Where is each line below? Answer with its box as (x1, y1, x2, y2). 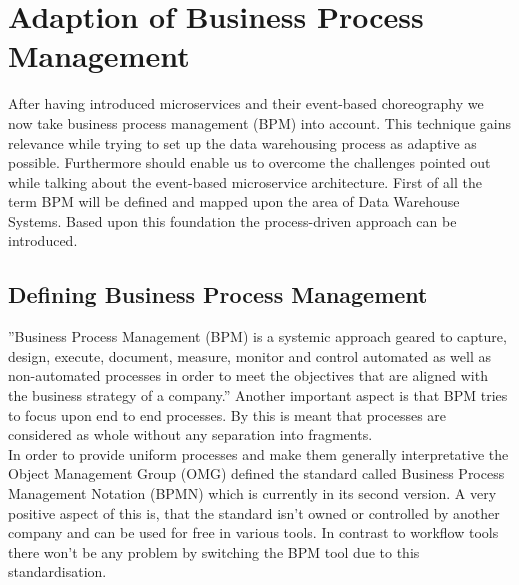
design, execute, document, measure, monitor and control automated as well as (8, 345, 491, 366)
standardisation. (8, 561, 107, 582)
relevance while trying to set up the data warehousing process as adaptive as (8, 132, 477, 153)
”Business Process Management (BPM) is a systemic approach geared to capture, (8, 326, 507, 347)
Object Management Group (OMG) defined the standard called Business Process (8, 463, 505, 484)
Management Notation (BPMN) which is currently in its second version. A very (8, 483, 497, 504)
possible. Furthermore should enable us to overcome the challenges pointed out (8, 152, 491, 173)
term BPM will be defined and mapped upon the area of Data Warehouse (8, 191, 460, 212)
